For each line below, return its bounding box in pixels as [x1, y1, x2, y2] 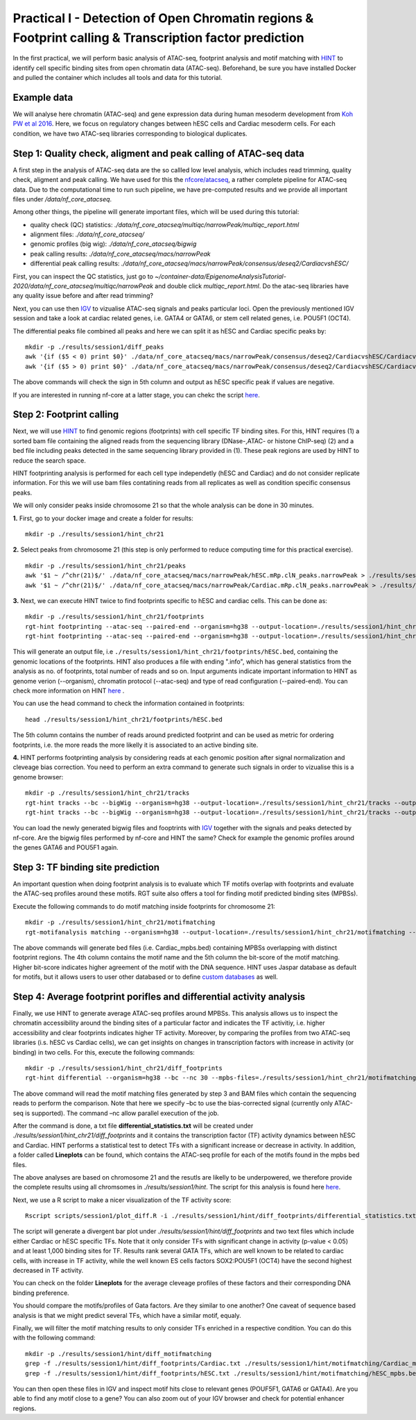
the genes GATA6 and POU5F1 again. [12, 843, 119, 852]
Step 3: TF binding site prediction [12, 861, 159, 873]
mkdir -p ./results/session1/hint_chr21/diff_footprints [25, 1064, 223, 1072]
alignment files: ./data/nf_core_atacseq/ [30, 230, 145, 239]
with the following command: [12, 1334, 96, 1342]
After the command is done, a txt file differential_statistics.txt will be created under [12, 1121, 254, 1130]
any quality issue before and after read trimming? [12, 292, 154, 300]
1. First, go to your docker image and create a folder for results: [12, 514, 193, 522]
